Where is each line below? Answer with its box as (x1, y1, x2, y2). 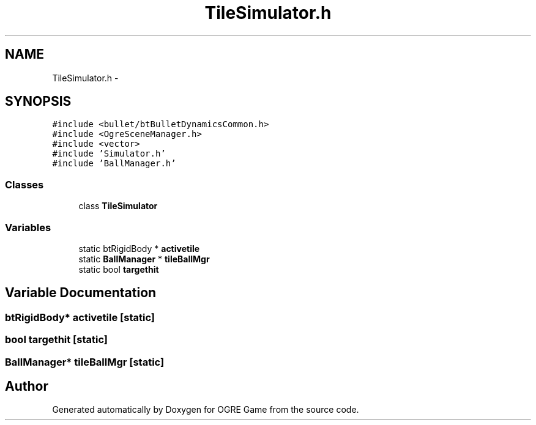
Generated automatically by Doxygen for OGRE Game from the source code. (52, 404, 359, 415)
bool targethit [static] (5, 333, 108, 346)
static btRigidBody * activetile (78, 243, 200, 254)
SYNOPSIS (5, 94, 72, 109)
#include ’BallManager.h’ (52, 158, 176, 169)
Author (5, 378, 48, 394)
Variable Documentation (5, 285, 157, 301)
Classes (5, 178, 44, 191)
